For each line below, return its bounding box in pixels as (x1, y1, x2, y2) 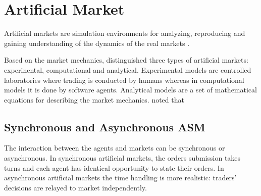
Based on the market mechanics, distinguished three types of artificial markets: (4, 55, 248, 65)
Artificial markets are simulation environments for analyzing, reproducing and (4, 28, 245, 38)
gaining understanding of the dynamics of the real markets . (4, 37, 190, 48)
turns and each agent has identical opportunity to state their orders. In (4, 162, 224, 173)
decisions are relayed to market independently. (4, 182, 147, 192)
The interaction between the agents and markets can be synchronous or (4, 142, 225, 153)
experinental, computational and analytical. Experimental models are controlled (4, 64, 251, 75)
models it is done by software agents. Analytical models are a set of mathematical (4, 84, 257, 95)
